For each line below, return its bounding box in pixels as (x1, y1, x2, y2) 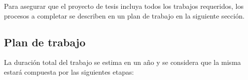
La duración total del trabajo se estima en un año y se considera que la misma (4, 57, 241, 67)
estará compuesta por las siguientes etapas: (4, 66, 134, 77)
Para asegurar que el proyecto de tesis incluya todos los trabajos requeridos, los (4, 1, 244, 11)
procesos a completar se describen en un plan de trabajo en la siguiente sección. (4, 10, 245, 20)
